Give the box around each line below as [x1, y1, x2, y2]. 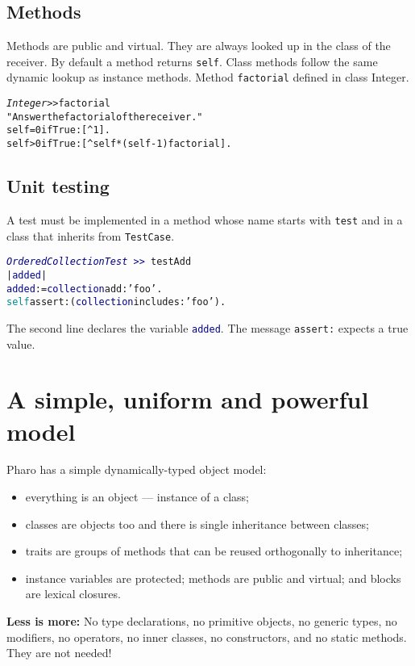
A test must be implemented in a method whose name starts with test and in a [6, 211, 403, 228]
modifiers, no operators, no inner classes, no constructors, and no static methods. [6, 628, 407, 645]
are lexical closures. [25, 585, 121, 602]
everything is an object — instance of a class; [25, 488, 250, 505]
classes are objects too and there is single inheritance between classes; [25, 515, 369, 532]
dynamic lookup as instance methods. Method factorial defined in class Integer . [6, 69, 409, 86]
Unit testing [6, 174, 110, 199]
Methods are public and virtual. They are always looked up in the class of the [6, 37, 391, 54]
